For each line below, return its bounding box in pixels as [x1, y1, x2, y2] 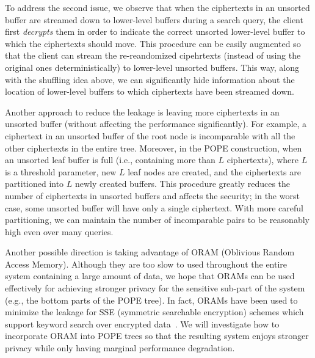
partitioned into [5, 177, 64, 190]
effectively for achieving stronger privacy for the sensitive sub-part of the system [5, 282, 305, 294]
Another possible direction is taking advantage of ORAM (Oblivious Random [5, 246, 295, 258]
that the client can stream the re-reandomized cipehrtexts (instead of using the [5, 49, 301, 62]
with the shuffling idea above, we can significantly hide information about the [5, 73, 295, 86]
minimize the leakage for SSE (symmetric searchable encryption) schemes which [5, 305, 304, 318]
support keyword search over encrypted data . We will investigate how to [5, 317, 280, 330]
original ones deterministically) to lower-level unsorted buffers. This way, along [5, 60, 300, 73]
